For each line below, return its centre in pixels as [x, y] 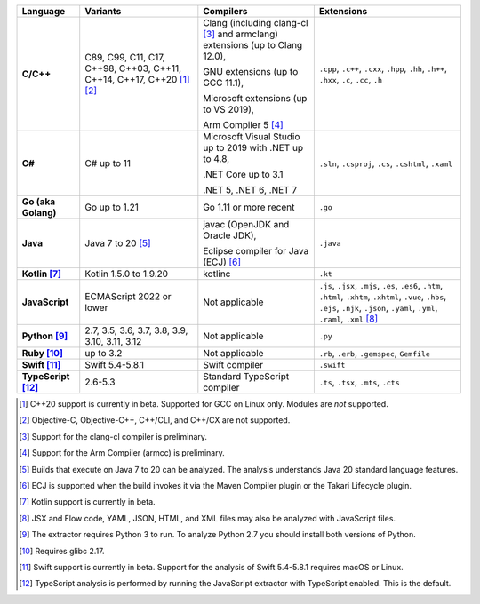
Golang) [39, 213]
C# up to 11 [108, 163]
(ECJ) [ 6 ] [222, 262]
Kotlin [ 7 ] [42, 274]
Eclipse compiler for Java [256, 251]
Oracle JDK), [230, 235]
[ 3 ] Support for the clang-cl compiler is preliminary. [113, 436]
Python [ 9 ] [45, 336]
